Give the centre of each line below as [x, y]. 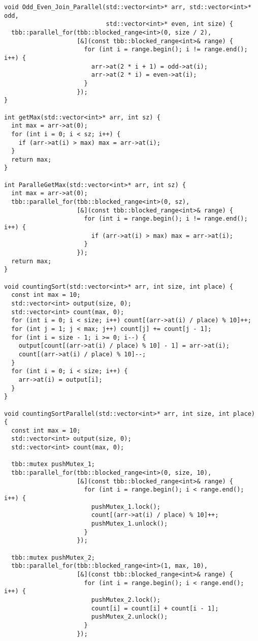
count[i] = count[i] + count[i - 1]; [155, 608]
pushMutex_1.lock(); [126, 507]
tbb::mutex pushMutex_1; [53, 464]
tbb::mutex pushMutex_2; [53, 557]
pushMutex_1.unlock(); [130, 524]
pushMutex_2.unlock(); [130, 617]
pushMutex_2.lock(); [126, 600]
